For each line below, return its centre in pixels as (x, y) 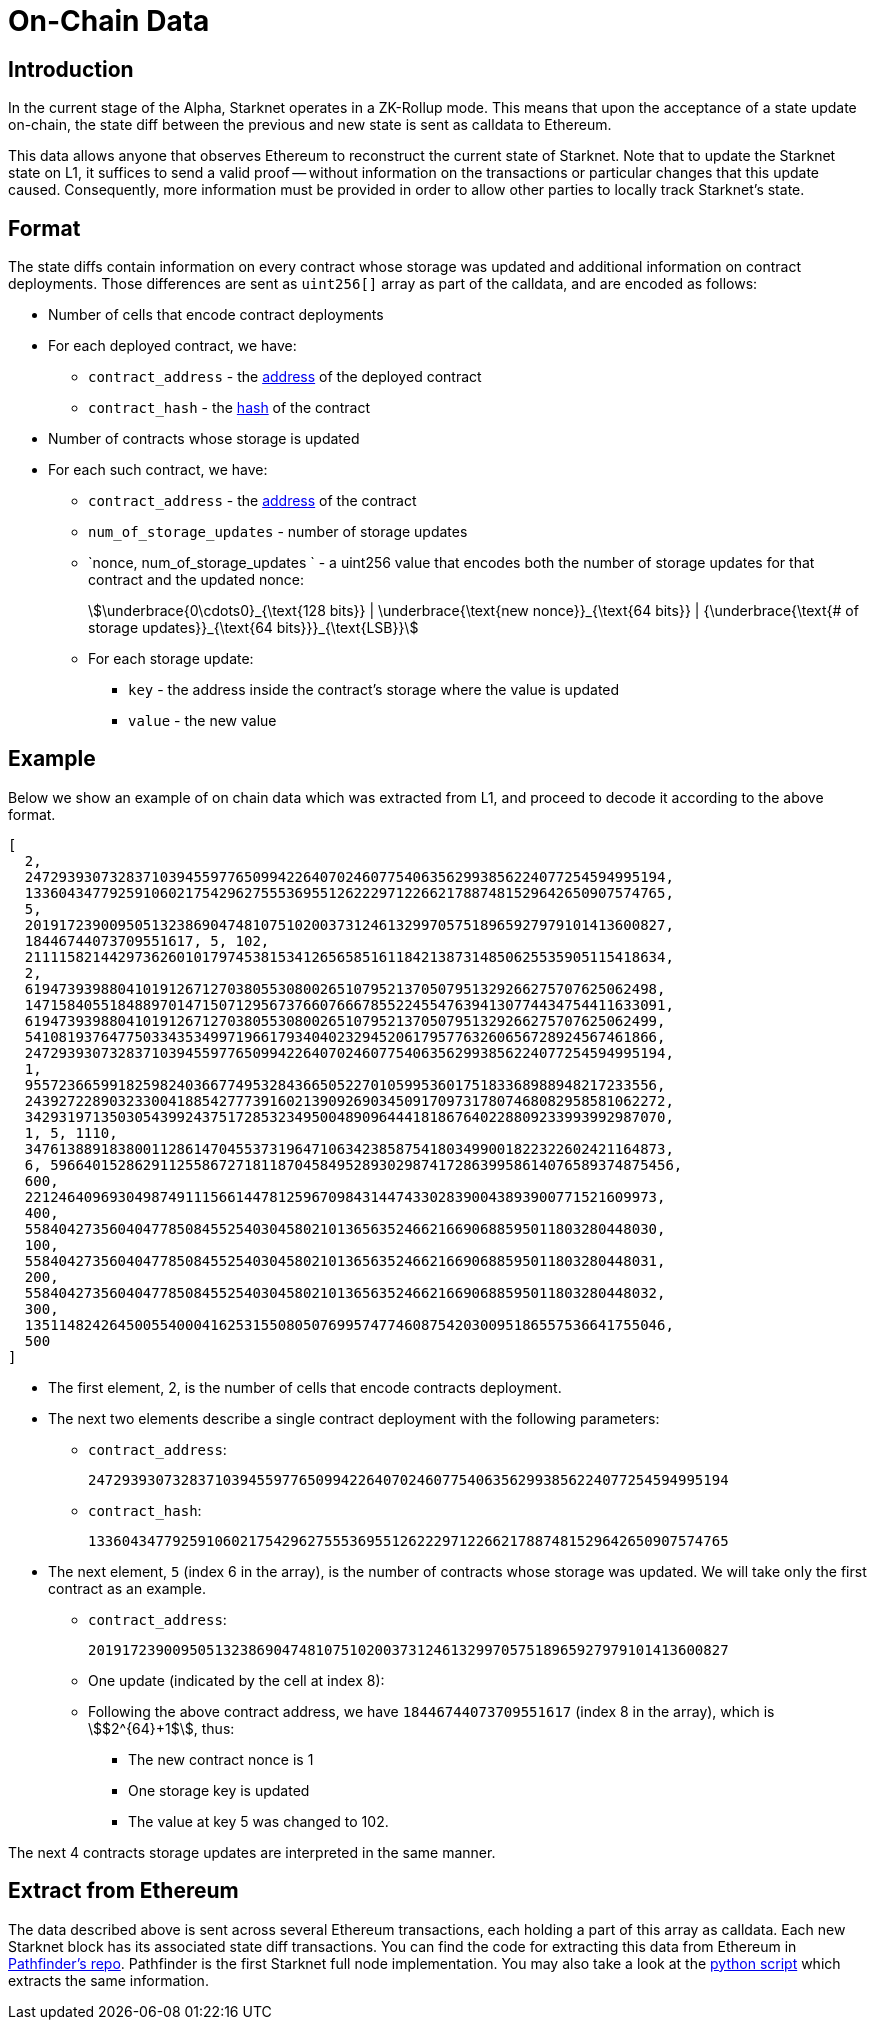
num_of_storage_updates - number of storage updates (278, 532)
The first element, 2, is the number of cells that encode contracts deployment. (305, 1387)
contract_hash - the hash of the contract (229, 408)
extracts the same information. (108, 1980)
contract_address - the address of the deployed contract (285, 377)
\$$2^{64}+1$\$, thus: (161, 1728)
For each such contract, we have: (158, 470)
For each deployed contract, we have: (172, 346)
